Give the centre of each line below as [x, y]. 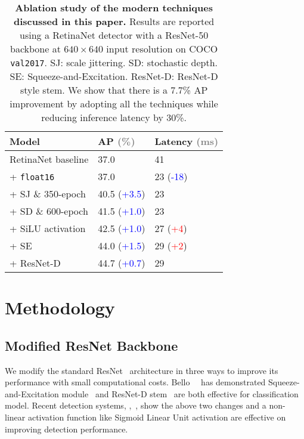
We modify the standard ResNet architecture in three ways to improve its [142, 370]
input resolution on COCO [162, 49]
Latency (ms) [187, 141]
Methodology [60, 307]
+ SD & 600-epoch [49, 211]
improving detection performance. [66, 429]
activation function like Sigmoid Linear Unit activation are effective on [157, 417]
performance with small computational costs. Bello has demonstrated [135, 382]
